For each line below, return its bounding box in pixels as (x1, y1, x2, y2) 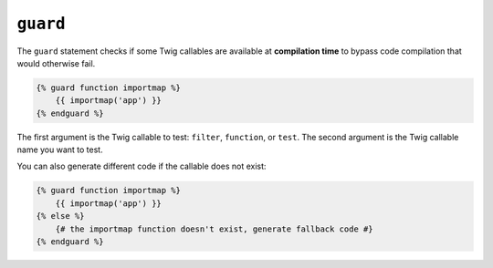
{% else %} (36, 211, 85, 222)
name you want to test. (16, 144, 104, 155)
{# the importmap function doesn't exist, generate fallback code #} (55, 223, 373, 234)
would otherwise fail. (16, 57, 96, 68)
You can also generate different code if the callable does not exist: (16, 160, 267, 172)
